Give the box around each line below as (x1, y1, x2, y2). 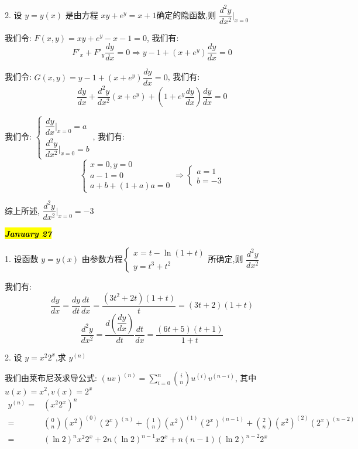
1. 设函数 (5, 253, 39, 265)
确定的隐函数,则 (156, 8, 216, 21)
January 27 (5, 227, 52, 239)
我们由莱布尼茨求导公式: (5, 372, 97, 384)
